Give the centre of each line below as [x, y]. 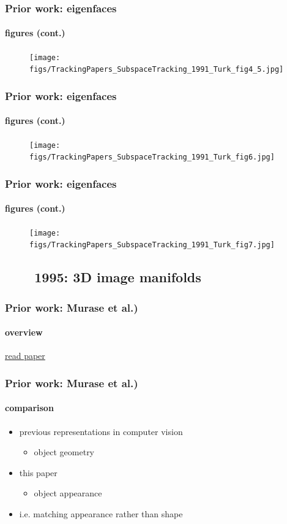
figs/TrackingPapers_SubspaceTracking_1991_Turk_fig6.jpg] [152, 157]
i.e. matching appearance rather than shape [101, 513]
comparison [29, 408]
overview [24, 332]
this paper [38, 472]
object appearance [68, 493]
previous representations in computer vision [101, 431]
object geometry [64, 452]
